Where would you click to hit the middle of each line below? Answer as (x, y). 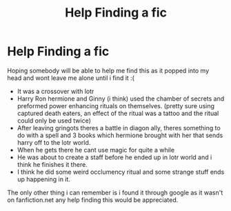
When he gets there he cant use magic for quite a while (96, 150)
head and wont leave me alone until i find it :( (71, 78)
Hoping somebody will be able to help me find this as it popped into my (108, 70)
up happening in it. (44, 179)
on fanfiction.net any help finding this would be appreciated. (93, 200)
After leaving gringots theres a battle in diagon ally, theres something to (119, 128)
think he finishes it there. (52, 164)
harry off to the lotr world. (54, 142)
